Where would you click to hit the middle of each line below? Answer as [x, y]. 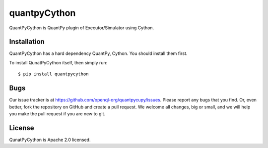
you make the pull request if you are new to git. [57, 113]
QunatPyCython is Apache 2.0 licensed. [50, 140]
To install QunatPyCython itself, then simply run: [58, 62]
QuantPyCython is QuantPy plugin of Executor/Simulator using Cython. [82, 28]
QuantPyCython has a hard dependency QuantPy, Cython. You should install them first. [98, 53]
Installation [27, 42]
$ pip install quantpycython [53, 74]
